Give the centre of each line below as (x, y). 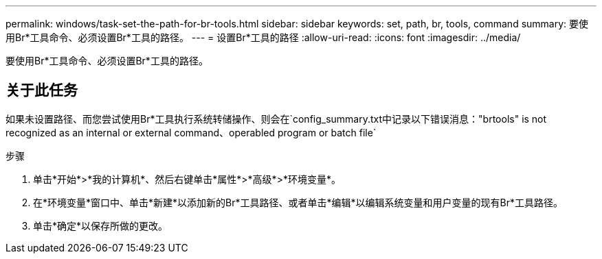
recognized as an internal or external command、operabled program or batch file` (191, 132)
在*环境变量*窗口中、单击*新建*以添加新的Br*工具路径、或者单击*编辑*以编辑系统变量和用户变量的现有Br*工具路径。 (298, 202)
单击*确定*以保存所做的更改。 (101, 225)
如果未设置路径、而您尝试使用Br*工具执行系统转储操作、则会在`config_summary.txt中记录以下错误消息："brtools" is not (276, 119)
